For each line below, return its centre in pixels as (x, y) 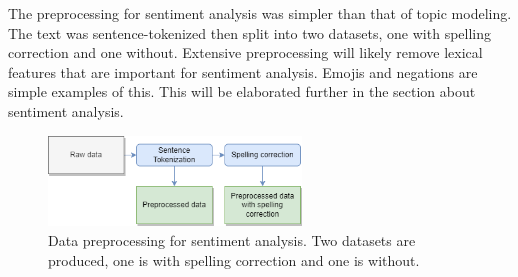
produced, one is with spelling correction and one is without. (234, 259)
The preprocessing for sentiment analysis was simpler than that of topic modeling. (260, 13)
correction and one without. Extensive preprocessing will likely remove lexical (245, 52)
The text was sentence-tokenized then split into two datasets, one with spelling (250, 32)
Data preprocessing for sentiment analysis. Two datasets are (232, 240)
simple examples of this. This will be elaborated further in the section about (242, 91)
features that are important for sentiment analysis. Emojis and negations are (243, 71)
